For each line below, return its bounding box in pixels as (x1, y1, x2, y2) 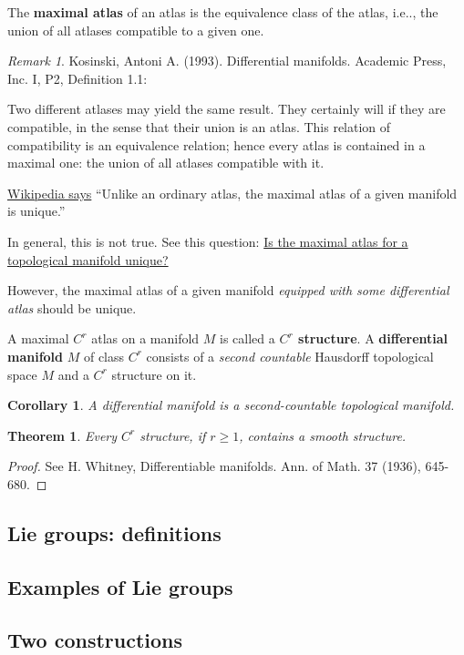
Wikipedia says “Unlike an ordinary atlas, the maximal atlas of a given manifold (7, 183, 458, 202)
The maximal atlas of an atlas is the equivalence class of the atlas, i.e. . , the (7, 3, 438, 21)
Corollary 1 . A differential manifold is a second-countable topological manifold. (7, 395, 455, 414)
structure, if (139, 425, 206, 445)
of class (83, 346, 125, 365)
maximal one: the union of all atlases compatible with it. (7, 153, 325, 172)
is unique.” (7, 201, 66, 220)
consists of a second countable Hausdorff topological (146, 346, 434, 365)
